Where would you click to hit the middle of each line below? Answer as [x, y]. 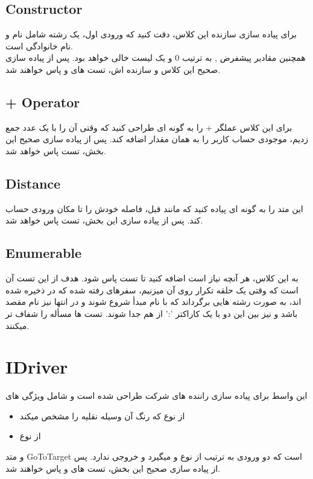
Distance [33, 183]
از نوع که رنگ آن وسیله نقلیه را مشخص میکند [102, 415]
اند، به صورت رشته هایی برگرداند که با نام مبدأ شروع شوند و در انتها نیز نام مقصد [153, 302]
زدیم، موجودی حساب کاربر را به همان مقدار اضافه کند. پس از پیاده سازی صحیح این [157, 139]
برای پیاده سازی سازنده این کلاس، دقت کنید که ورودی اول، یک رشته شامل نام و [151, 34]
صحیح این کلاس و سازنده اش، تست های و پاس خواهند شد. [113, 69]
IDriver [37, 367]
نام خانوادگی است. [39, 45]
